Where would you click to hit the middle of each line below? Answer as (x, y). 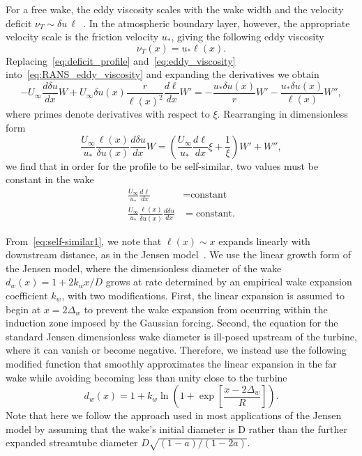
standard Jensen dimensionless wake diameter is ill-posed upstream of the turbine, (181, 336)
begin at (23, 309)
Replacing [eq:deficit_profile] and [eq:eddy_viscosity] (121, 60)
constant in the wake (50, 179)
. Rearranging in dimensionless (282, 114)
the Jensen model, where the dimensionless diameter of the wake (144, 268)
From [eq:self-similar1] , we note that (84, 241)
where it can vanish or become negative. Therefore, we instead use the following (176, 350)
